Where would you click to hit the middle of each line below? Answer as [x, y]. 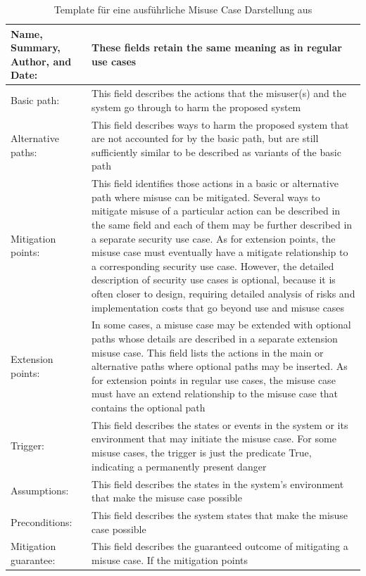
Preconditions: [42, 521]
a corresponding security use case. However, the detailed [213, 265]
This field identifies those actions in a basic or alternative [215, 183]
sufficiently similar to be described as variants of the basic [216, 152]
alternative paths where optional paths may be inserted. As [220, 366]
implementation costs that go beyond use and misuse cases [218, 307]
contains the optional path [149, 408]
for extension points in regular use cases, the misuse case [214, 379]
